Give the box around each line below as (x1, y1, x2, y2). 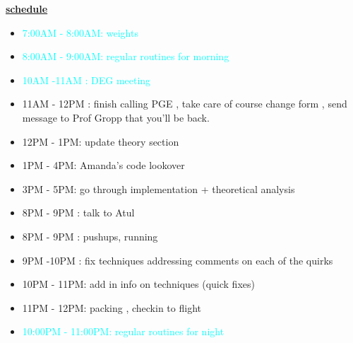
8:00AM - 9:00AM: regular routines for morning (22, 49, 229, 64)
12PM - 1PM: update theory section (22, 134, 179, 149)
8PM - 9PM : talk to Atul (22, 205, 135, 220)
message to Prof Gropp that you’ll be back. (22, 110, 210, 124)
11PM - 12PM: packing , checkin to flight (22, 300, 201, 315)
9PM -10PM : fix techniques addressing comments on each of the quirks (22, 252, 333, 267)
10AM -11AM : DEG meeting (22, 72, 151, 87)
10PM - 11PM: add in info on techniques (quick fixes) (22, 277, 255, 291)
